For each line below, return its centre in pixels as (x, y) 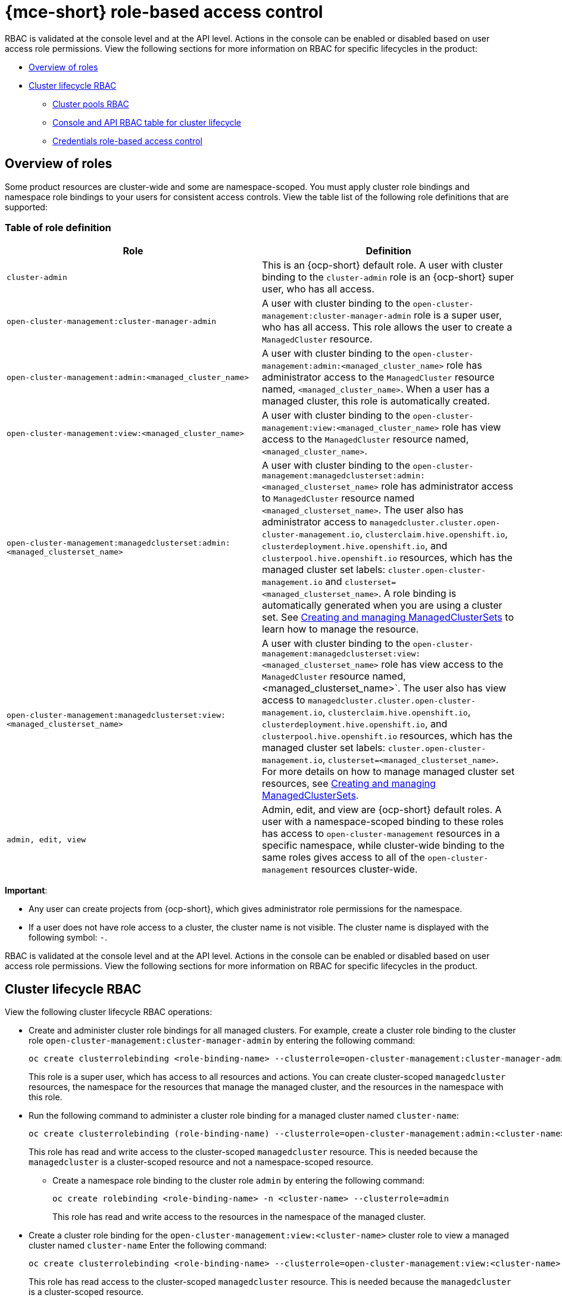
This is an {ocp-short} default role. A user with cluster (383, 265)
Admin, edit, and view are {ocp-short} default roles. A (382, 810)
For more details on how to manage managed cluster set (388, 772)
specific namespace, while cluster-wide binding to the (383, 846)
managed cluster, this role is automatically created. (376, 401)
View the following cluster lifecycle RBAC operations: (109, 1012)
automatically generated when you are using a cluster (382, 606)
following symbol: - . (68, 938)
